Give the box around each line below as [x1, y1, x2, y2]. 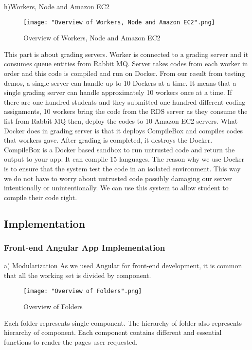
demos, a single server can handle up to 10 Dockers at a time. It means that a [4, 77, 236, 88]
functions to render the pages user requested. [4, 336, 138, 347]
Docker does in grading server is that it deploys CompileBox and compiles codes [4, 125, 243, 135]
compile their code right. [4, 192, 77, 202]
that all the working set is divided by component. [4, 270, 151, 280]
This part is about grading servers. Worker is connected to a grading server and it [4, 49, 249, 59]
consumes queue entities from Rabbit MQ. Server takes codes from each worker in [4, 58, 248, 69]
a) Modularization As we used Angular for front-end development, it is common [4, 260, 242, 271]
